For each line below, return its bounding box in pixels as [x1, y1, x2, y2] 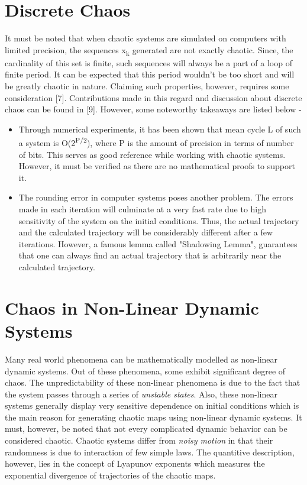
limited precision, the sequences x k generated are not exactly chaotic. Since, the [5, 43, 293, 57]
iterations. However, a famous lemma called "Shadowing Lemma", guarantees [18, 237, 298, 250]
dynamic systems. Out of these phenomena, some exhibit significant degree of [5, 364, 286, 377]
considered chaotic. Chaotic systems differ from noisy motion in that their [5, 434, 273, 447]
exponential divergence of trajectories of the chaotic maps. [5, 468, 216, 481]
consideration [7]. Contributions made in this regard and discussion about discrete [5, 91, 302, 104]
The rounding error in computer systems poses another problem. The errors [18, 191, 293, 203]
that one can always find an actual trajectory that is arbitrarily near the [18, 249, 282, 261]
